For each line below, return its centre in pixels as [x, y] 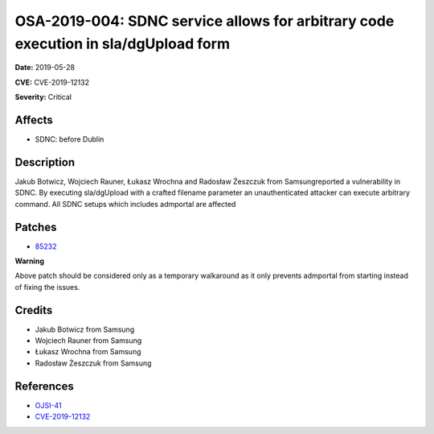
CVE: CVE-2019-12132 [52, 82]
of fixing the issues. [47, 287]
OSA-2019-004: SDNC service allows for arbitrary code [205, 21]
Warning [29, 261]
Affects [34, 120]
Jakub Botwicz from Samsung [85, 329]
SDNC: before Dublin [70, 139]
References [44, 386]
